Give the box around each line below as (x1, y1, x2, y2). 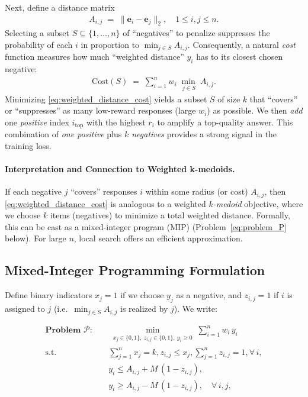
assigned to (5, 302, 45, 315)
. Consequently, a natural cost (187, 38, 296, 51)
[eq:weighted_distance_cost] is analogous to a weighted (5, 197, 206, 209)
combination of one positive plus (5, 128, 122, 140)
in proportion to (81, 38, 140, 51)
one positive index (5, 115, 69, 128)
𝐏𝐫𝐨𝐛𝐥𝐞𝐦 (45, 326, 81, 335)
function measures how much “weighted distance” (5, 50, 184, 63)
